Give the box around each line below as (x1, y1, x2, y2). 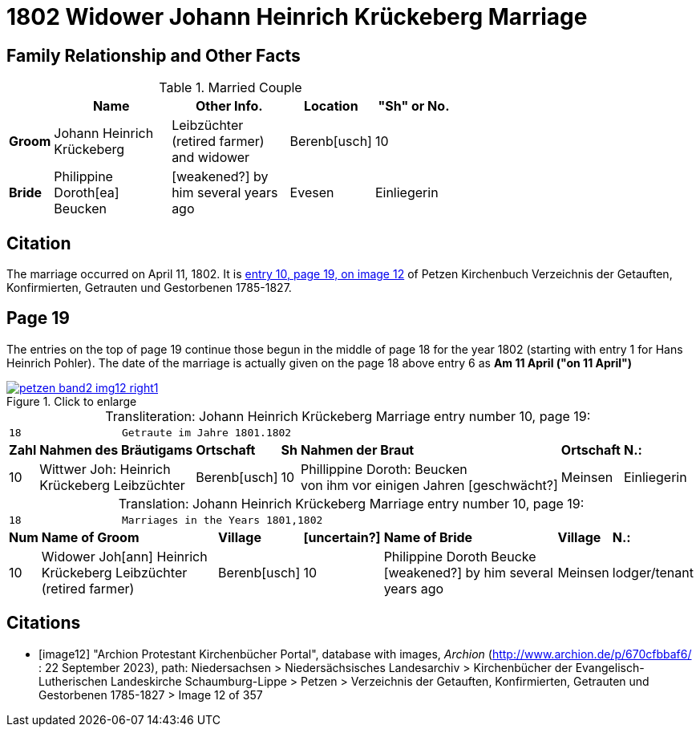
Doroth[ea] (54, 184, 119, 201)
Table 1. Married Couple (159, 79, 302, 96)
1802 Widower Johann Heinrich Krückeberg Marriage (6, 3, 588, 30)
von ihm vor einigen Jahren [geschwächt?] (300, 476, 558, 493)
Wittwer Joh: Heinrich (39, 460, 171, 477)
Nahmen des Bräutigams (39, 441, 193, 458)
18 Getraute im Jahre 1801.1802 (9, 426, 292, 439)
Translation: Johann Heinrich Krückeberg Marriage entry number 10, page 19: (118, 495, 585, 512)
